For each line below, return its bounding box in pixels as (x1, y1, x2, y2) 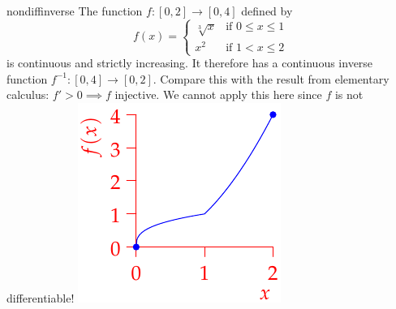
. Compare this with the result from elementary (153, 70, 390, 87)
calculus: (6, 86, 49, 103)
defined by (241, 2, 293, 19)
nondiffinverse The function (6, 2, 143, 19)
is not (334, 86, 364, 103)
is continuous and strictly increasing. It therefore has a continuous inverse (6, 54, 373, 71)
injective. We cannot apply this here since (114, 86, 322, 103)
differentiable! (6, 289, 75, 306)
